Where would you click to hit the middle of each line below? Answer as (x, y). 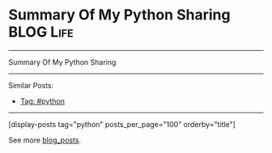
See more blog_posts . (45, 140)
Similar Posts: (31, 85)
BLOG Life (41, 32)
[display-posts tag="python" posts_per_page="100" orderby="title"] (122, 124)
